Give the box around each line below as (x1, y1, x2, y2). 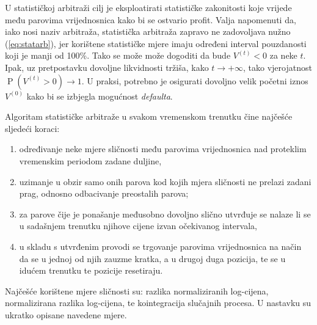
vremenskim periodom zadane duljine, (19, 154, 162, 167)
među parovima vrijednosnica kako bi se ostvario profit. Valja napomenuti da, (5, 13, 296, 26)
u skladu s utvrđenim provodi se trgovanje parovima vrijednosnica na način (19, 239, 302, 252)
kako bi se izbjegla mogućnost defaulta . (26, 89, 173, 102)
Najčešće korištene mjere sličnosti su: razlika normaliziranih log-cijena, (5, 284, 269, 297)
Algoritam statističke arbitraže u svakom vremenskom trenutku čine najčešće (5, 110, 293, 123)
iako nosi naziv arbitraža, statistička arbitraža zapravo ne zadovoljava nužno (5, 25, 291, 38)
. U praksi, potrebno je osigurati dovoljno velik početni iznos (81, 74, 308, 87)
